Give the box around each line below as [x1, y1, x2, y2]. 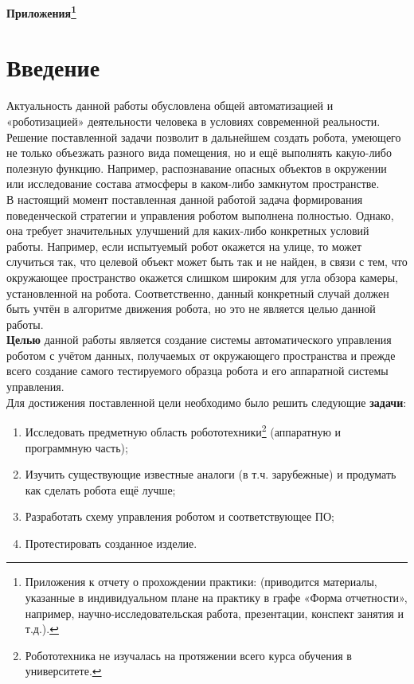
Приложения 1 [6, 2, 76, 21]
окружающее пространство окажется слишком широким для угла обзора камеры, [6, 268, 398, 285]
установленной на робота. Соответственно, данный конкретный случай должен [6, 284, 389, 301]
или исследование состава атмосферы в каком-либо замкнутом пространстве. [6, 175, 380, 192]
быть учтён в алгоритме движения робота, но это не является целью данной [6, 300, 376, 317]
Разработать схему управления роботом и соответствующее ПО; [25, 508, 334, 525]
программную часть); [25, 439, 128, 455]
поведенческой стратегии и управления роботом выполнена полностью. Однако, [6, 206, 394, 223]
